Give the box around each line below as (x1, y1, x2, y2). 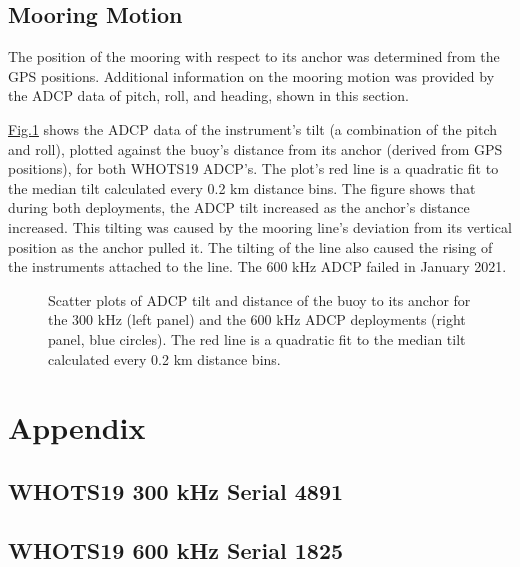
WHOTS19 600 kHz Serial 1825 (8, 534, 344, 565)
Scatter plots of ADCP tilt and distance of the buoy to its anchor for (48, 289, 471, 310)
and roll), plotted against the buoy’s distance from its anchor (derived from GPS (8, 138, 503, 159)
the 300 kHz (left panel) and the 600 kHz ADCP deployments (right (48, 309, 466, 330)
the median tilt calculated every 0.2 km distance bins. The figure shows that (8, 177, 476, 198)
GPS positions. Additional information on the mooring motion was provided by (8, 65, 495, 86)
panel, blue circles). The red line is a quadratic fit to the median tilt (48, 328, 466, 349)
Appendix (8, 407, 146, 448)
